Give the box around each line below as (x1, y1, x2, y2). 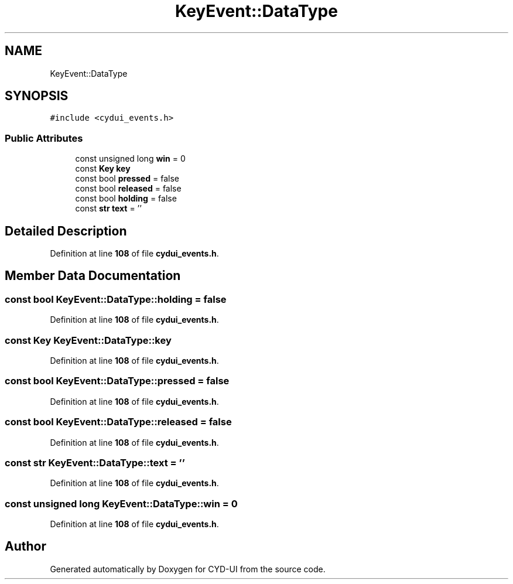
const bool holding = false (75, 193, 177, 204)
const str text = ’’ (75, 203, 142, 214)
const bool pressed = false (75, 173, 179, 184)
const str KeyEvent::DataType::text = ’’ (5, 456, 185, 469)
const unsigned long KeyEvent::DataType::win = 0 (5, 497, 238, 510)
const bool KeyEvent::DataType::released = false (5, 416, 232, 428)
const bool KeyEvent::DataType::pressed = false (5, 375, 230, 387)
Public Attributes (5, 132, 83, 144)
